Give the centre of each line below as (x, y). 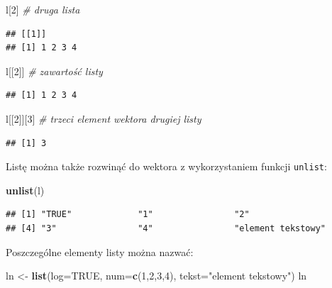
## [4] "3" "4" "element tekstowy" (166, 228)
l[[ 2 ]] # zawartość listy (54, 71)
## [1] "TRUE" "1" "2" (128, 215)
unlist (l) (25, 190)
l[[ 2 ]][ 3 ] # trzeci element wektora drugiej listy (104, 118)
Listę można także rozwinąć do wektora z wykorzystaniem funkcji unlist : (166, 166)
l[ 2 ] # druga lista (43, 9)
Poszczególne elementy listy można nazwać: (100, 251)
